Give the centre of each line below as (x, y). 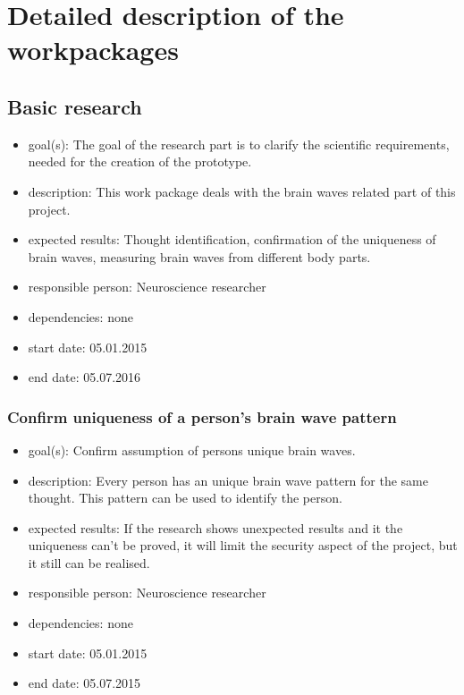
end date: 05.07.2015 (84, 683)
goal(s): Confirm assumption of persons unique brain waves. (192, 449)
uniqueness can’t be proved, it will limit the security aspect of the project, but (243, 545)
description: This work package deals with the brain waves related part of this (242, 191)
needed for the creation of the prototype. (140, 161)
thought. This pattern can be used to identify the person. (185, 498)
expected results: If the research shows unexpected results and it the (215, 527)
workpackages (93, 50)
